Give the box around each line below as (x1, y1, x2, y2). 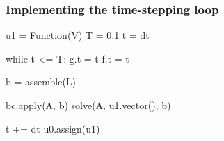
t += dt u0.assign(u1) (6, 121, 100, 135)
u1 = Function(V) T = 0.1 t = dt (6, 28, 150, 42)
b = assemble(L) (6, 74, 77, 89)
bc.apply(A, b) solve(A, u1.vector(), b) (6, 98, 171, 112)
